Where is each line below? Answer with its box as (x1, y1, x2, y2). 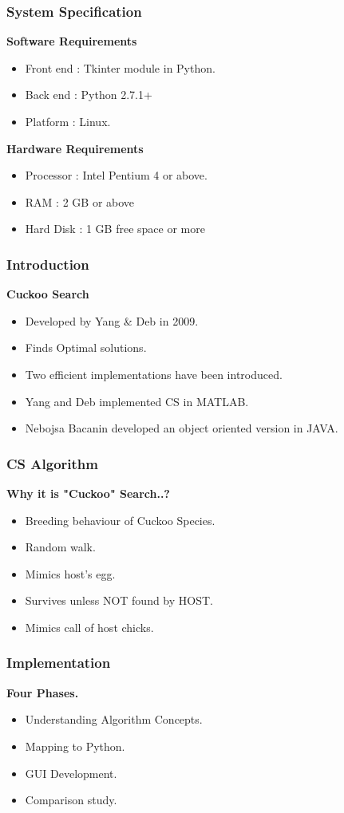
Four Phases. (6, 684, 79, 701)
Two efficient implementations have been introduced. (25, 365, 283, 382)
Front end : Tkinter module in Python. (25, 59, 215, 76)
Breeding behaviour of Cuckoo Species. (25, 511, 215, 528)
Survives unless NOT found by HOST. (25, 592, 213, 609)
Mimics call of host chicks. (25, 618, 154, 635)
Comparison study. (25, 791, 117, 808)
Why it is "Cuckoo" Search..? (6, 484, 170, 501)
